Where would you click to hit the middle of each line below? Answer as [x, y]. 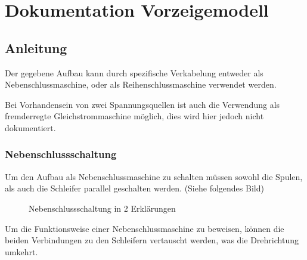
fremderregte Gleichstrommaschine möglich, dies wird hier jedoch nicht [134, 116]
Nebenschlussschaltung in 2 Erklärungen [102, 208]
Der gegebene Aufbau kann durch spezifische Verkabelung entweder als [134, 72]
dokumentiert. [30, 127]
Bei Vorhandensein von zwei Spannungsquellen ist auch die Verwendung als [142, 104]
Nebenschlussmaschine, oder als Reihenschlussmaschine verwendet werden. [141, 84]
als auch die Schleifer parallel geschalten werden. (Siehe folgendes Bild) [134, 188]
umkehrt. [21, 251]
